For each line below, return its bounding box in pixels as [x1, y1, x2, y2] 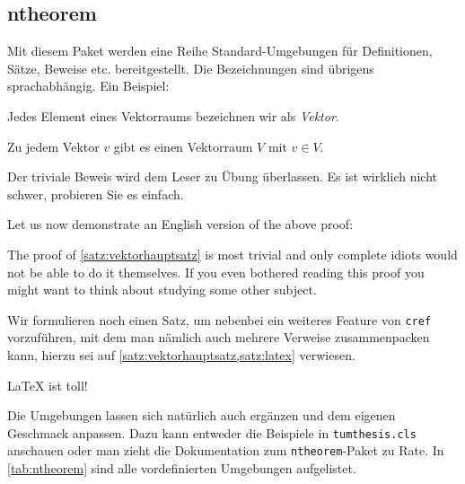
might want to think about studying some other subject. [7, 280, 317, 299]
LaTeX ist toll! [7, 375, 88, 394]
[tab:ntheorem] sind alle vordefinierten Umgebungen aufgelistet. [7, 459, 356, 478]
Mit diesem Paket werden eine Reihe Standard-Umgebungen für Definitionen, [7, 41, 433, 60]
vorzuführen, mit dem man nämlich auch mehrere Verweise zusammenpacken [7, 328, 430, 347]
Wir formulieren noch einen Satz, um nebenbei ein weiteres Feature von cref [7, 310, 432, 329]
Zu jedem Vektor [7, 136, 100, 155]
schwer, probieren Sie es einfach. [7, 184, 184, 203]
